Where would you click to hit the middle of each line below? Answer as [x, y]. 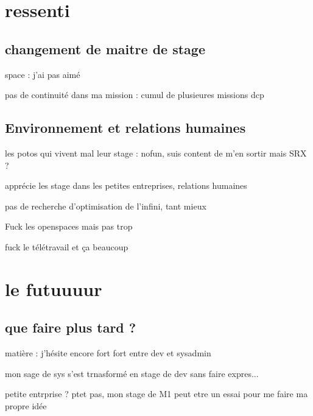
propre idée [26, 405]
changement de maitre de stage [105, 48]
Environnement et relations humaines [125, 128]
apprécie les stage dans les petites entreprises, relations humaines [126, 185]
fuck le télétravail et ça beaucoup [67, 246]
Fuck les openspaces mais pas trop [69, 226]
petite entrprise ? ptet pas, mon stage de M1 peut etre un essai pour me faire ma [156, 394]
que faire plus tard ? [71, 327]
